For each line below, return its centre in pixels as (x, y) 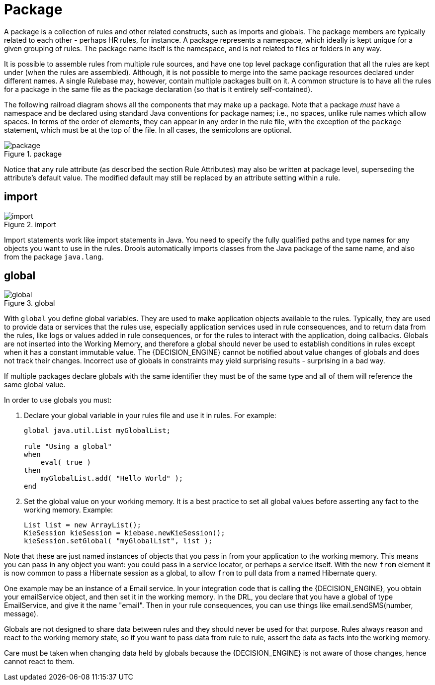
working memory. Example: (69, 510)
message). (21, 614)
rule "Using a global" (68, 447)
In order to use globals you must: (58, 400)
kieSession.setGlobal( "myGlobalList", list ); (118, 541)
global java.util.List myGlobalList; (97, 431)
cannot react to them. (39, 662)
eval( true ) (66, 463)
